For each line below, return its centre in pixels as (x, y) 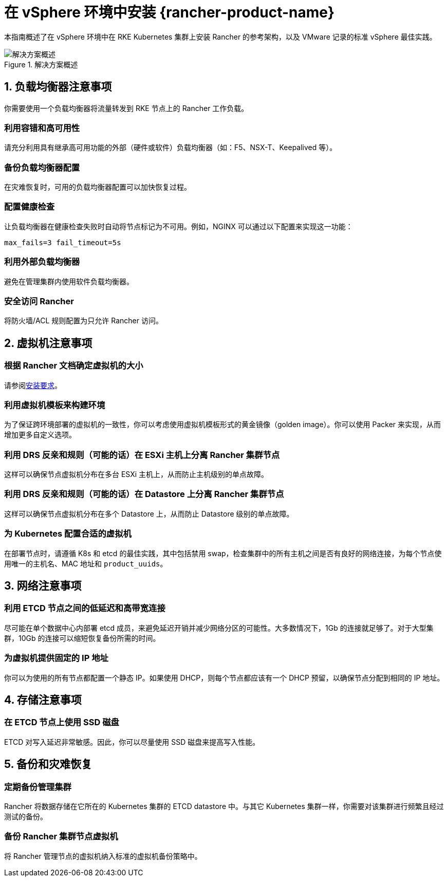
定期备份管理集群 (38, 787)
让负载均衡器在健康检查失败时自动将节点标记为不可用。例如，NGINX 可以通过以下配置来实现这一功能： (179, 226)
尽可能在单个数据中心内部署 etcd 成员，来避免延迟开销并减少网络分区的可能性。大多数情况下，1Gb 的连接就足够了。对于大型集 (219, 628)
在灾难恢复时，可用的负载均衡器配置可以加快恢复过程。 (98, 187)
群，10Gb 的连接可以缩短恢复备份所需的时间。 (82, 638)
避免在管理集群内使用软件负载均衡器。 (69, 281)
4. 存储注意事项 (43, 700)
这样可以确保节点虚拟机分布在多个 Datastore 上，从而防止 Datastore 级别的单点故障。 (149, 513)
